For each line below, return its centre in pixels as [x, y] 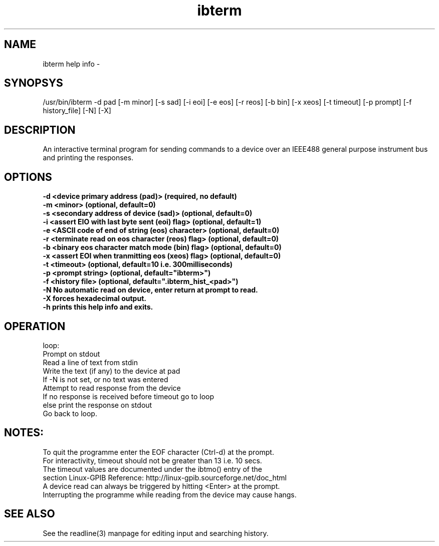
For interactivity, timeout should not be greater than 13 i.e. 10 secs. [152, 460]
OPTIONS [28, 177]
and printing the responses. [88, 158]
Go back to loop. [70, 413]
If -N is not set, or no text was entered [105, 379]
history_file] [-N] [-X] [77, 111]
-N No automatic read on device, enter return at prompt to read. [150, 290]
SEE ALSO [30, 514]
